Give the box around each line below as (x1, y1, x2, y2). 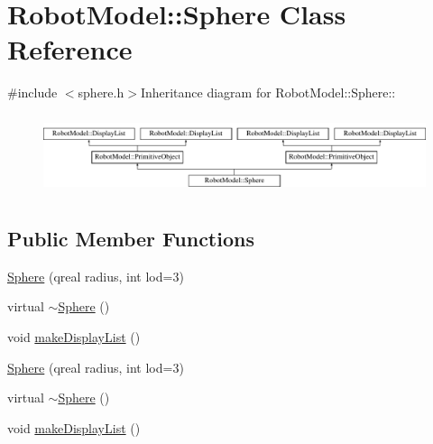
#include (7, 83, 58, 102)
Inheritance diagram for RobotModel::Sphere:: (140, 83, 396, 102)
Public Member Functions (7, 225, 254, 253)
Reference (7, 31, 133, 68)
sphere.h (78, 83, 124, 102)
